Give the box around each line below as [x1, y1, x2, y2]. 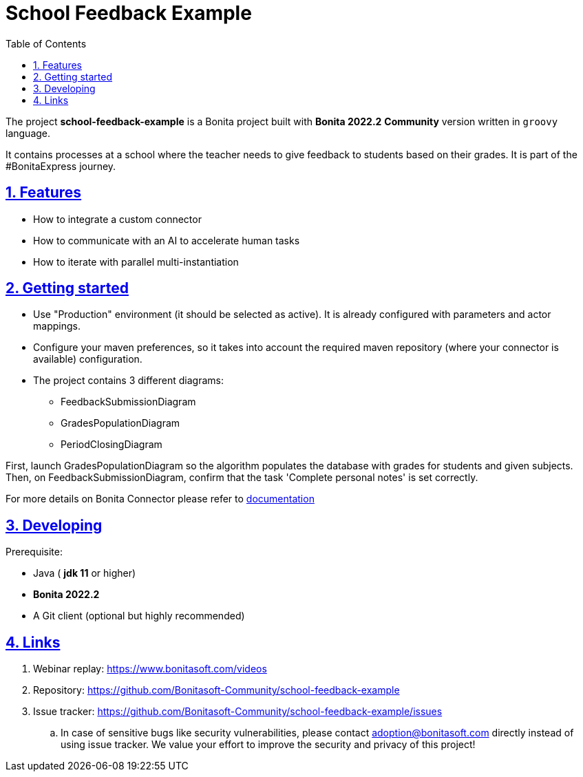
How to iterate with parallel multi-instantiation [33, 255, 239, 268]
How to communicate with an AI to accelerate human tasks [33, 234, 300, 246]
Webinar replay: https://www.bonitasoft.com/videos [33, 663, 267, 675]
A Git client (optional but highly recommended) [33, 610, 245, 622]
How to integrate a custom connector [33, 213, 202, 225]
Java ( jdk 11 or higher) [33, 567, 136, 579]
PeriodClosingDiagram [61, 438, 162, 451]
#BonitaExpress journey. [6, 160, 116, 172]
